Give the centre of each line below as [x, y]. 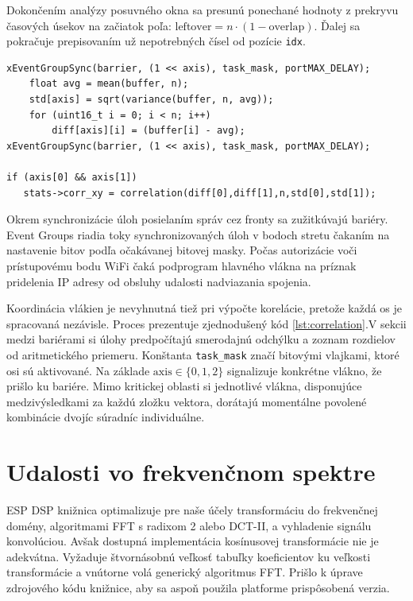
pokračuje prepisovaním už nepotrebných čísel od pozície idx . [156, 41]
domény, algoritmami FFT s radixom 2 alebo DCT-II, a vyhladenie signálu [189, 525]
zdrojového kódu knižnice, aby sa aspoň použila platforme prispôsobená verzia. [198, 588]
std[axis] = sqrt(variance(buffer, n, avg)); [151, 100]
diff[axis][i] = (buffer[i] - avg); [149, 131]
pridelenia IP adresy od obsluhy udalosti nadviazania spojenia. [159, 281]
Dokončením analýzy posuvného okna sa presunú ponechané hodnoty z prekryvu [203, 10]
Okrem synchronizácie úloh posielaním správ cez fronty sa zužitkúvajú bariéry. [197, 219]
